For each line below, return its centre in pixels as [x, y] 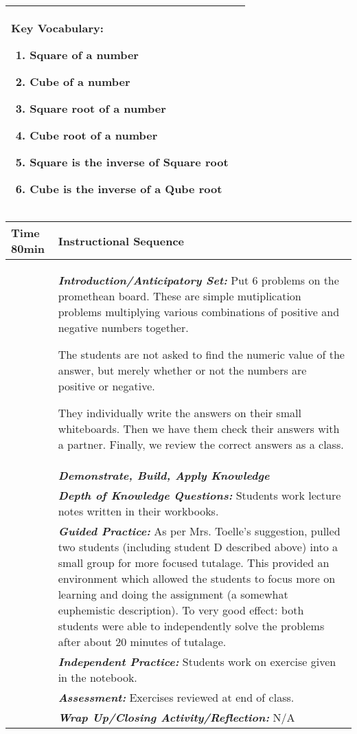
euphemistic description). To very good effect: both [181, 610]
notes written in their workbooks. [138, 511]
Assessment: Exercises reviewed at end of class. [176, 697]
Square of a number [84, 55]
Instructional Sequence [121, 241]
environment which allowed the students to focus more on [197, 578]
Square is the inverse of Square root [129, 162]
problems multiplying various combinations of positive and [199, 312]
